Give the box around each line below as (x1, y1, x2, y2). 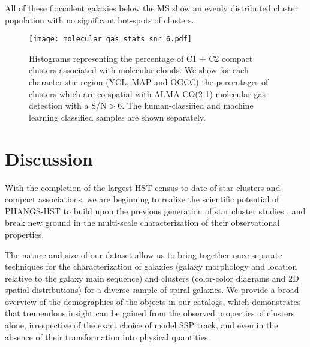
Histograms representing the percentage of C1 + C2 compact (29, 52, 253, 64)
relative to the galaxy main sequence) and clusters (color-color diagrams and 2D (5, 271, 299, 284)
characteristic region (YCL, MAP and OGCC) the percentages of (29, 76, 269, 88)
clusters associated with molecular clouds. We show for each (29, 64, 249, 76)
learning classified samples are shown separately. (29, 110, 206, 123)
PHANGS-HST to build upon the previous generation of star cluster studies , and (5, 204, 306, 217)
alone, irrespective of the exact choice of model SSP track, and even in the (5, 319, 278, 331)
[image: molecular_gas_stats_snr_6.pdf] (29, 35, 192, 44)
